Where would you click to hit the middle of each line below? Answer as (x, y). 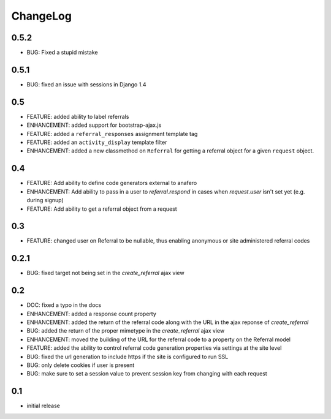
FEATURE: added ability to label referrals (78, 116)
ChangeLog (41, 16)
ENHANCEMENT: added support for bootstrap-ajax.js (94, 125)
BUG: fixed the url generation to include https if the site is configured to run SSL (127, 357)
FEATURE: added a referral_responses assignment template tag (112, 134)
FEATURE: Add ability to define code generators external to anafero (112, 183)
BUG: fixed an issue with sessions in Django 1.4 (86, 84)
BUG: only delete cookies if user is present (81, 365)
